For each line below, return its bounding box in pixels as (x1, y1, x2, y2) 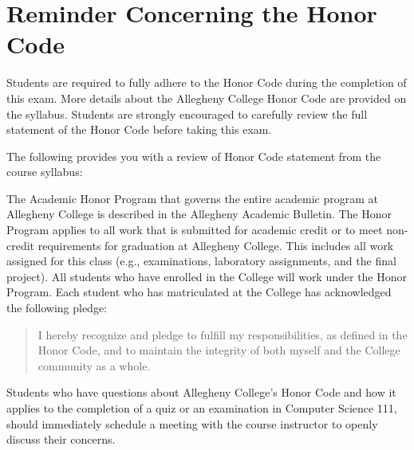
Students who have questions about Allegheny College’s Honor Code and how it (6, 384, 396, 401)
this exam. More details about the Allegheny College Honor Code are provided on (6, 89, 407, 106)
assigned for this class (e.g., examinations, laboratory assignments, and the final (6, 252, 396, 269)
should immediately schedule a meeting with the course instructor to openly (6, 415, 378, 432)
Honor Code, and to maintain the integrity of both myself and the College (37, 342, 400, 358)
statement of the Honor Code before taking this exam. (6, 121, 272, 138)
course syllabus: (6, 163, 83, 180)
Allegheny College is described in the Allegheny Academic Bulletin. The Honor (6, 205, 392, 222)
